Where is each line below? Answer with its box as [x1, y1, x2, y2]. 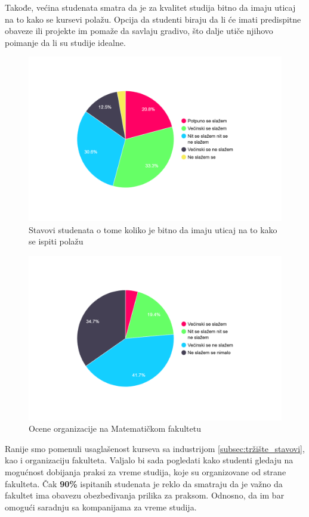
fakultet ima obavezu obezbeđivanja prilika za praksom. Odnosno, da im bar [5, 489, 285, 501]
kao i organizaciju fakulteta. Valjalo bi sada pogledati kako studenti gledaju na [5, 454, 293, 466]
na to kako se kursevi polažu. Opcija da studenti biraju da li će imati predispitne [5, 13, 301, 25]
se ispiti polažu [29, 235, 84, 247]
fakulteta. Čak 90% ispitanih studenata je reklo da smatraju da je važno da [5, 477, 283, 490]
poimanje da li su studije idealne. [5, 36, 126, 48]
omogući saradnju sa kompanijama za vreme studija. [5, 500, 197, 513]
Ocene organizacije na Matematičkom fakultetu [29, 422, 201, 435]
